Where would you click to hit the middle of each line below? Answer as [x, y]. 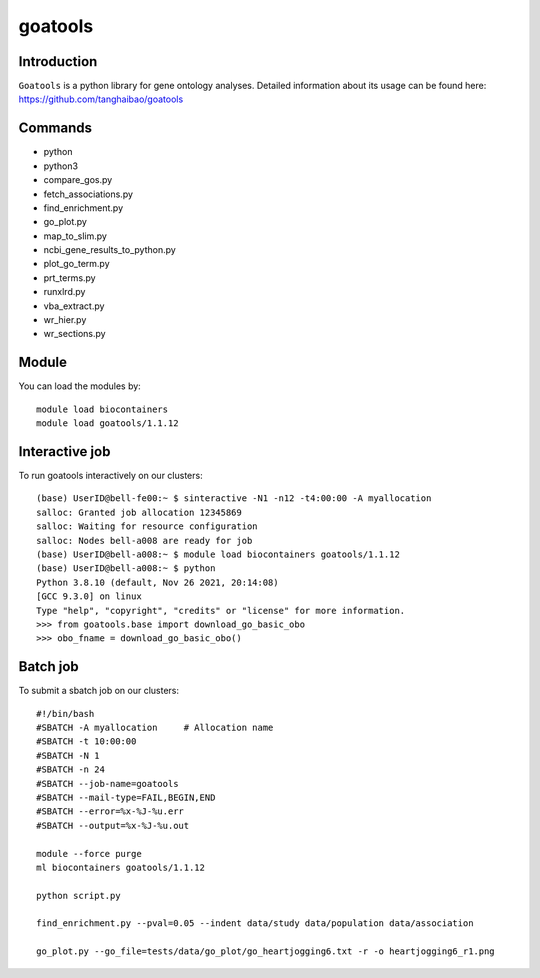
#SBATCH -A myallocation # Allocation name [155, 728]
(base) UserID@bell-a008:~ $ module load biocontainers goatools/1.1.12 [218, 554]
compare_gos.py [78, 180]
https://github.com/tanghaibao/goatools [101, 99]
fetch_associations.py [88, 194]
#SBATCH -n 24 [70, 769]
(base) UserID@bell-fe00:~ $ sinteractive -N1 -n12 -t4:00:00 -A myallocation [234, 498]
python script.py [78, 895]
